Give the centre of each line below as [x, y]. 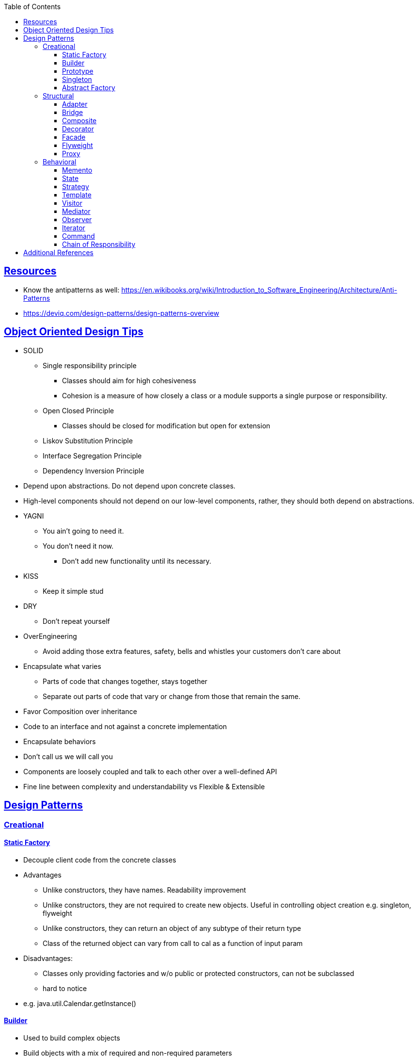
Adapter [75, 104]
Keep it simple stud [73, 591]
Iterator [74, 228]
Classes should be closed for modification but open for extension [166, 425]
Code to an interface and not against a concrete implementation [125, 726]
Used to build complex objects [72, 1038]
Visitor [72, 203]
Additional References [58, 252]
